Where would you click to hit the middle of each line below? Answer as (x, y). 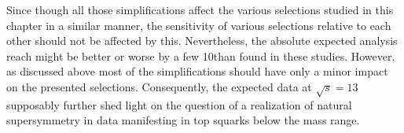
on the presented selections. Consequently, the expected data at (159, 86)
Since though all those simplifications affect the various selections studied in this (200, 9)
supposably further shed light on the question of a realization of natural (179, 104)
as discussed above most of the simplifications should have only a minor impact (197, 71)
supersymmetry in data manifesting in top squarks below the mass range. (183, 120)
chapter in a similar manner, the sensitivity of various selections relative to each (199, 25)
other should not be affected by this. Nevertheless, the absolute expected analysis (202, 41)
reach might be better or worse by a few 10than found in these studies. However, (201, 55)
